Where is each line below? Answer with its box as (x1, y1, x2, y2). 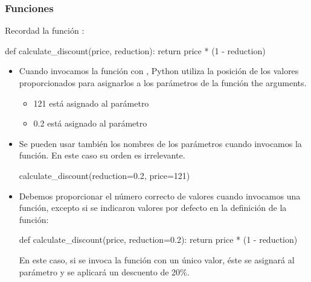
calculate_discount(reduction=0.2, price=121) (19, 169, 190, 181)
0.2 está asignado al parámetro (33, 117, 147, 130)
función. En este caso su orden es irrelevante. (19, 149, 185, 161)
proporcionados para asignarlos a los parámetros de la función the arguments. (19, 77, 307, 89)
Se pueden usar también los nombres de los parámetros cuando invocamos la (19, 137, 302, 149)
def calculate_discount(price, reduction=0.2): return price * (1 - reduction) (19, 233, 298, 246)
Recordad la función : (5, 24, 85, 37)
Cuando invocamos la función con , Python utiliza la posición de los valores (19, 64, 299, 77)
